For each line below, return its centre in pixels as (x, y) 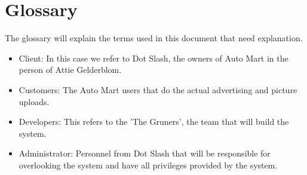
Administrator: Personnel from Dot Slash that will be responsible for (145, 153)
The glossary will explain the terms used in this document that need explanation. (154, 38)
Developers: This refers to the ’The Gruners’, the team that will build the (154, 122)
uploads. (34, 101)
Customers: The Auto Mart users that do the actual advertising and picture (158, 89)
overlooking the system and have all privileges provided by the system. (148, 165)
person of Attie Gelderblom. (70, 70)
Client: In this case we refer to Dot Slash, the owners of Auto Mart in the (153, 58)
